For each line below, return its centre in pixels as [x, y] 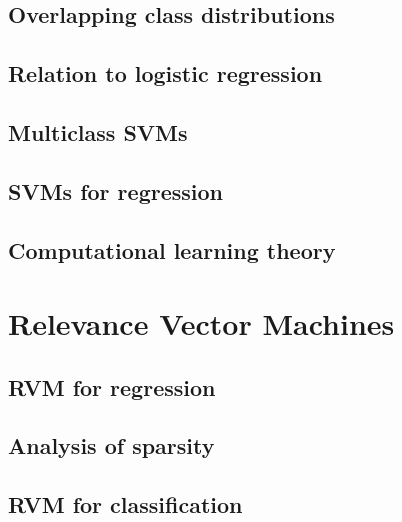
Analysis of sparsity [111, 445]
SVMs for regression [115, 190]
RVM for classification [125, 504]
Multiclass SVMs [98, 131]
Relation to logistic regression [165, 73]
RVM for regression [112, 386]
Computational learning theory [172, 249]
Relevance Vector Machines [201, 323]
